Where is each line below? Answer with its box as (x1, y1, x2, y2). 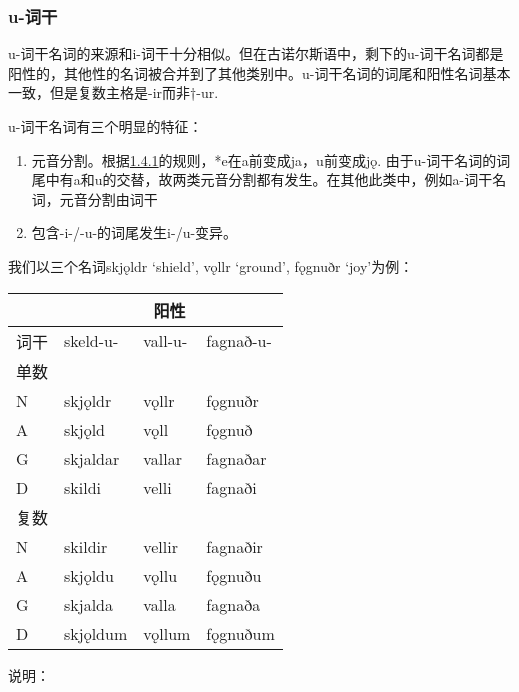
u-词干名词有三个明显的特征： (8, 116, 203, 136)
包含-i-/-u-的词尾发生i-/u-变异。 (31, 222, 238, 243)
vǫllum (143, 621, 191, 645)
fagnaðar (206, 446, 267, 470)
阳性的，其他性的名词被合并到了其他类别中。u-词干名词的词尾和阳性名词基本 (8, 62, 511, 83)
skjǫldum (64, 621, 128, 645)
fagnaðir (206, 534, 263, 558)
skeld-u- (64, 329, 119, 353)
